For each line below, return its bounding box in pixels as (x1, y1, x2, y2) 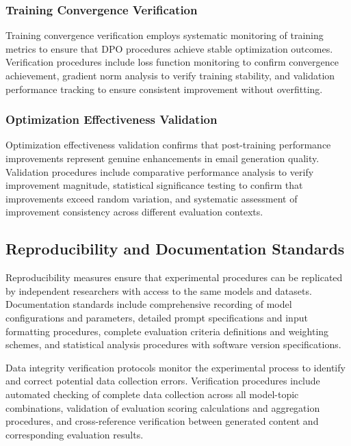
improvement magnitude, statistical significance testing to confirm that (5, 178, 303, 192)
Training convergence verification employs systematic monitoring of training (5, 28, 324, 42)
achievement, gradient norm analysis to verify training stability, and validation (5, 68, 335, 82)
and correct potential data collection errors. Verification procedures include (5, 373, 320, 388)
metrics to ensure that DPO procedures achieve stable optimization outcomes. (5, 41, 333, 55)
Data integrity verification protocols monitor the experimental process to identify (5, 360, 346, 374)
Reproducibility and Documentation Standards (5, 238, 345, 259)
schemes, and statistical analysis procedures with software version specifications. (5, 337, 341, 352)
